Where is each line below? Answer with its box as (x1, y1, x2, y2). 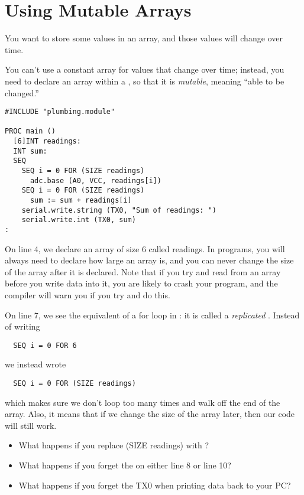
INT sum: (13, 146, 47, 155)
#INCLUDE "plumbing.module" (5, 108, 115, 116)
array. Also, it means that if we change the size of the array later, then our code (5, 408, 295, 420)
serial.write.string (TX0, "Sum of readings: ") (21, 206, 216, 214)
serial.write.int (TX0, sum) (21, 216, 136, 224)
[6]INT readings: (13, 137, 81, 146)
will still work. (5, 419, 57, 431)
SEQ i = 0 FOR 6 (13, 341, 77, 350)
